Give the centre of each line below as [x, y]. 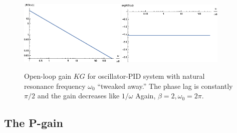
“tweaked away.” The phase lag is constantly [165, 86]
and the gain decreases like [78, 96]
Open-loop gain [48, 76]
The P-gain [34, 123]
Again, [146, 96]
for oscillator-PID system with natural [146, 76]
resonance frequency [55, 86]
